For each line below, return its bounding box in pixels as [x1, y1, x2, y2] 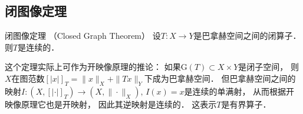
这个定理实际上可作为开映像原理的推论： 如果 [5, 61, 181, 73]
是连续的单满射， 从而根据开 [184, 85, 295, 97]
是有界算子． [221, 98, 271, 110]
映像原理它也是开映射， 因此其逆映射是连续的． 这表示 [5, 98, 217, 110]
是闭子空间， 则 [238, 61, 299, 73]
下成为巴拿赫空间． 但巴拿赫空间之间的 [144, 72, 296, 84]
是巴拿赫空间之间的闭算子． [193, 29, 301, 42]
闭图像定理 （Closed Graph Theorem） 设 [5, 29, 161, 42]
